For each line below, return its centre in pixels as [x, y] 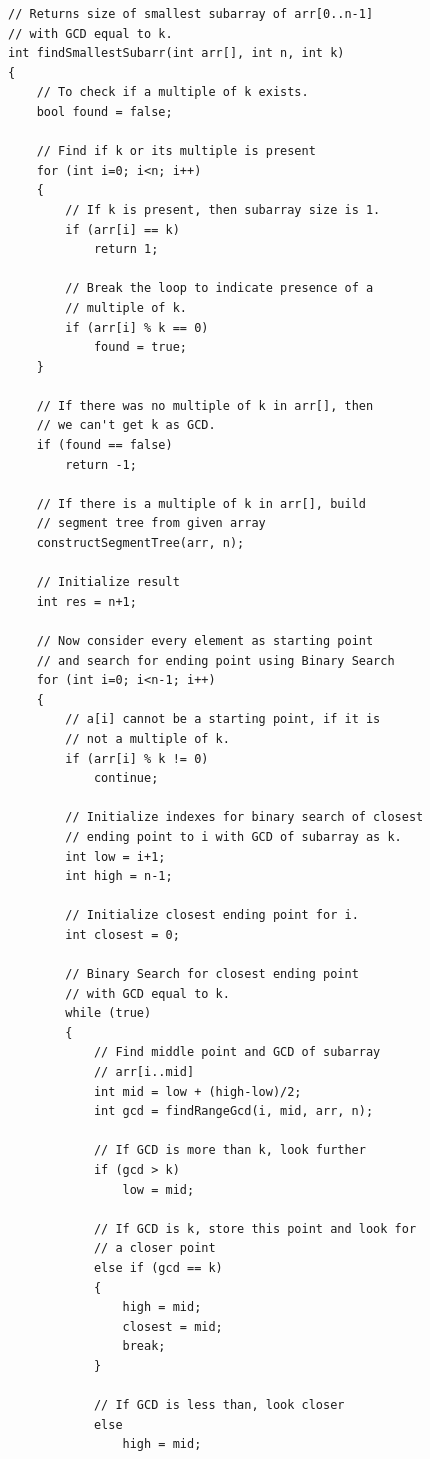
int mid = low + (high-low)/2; [197, 1091]
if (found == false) [104, 445]
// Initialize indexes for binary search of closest [244, 817]
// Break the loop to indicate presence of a [219, 288]
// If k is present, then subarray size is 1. [223, 209]
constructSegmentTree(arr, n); [140, 543]
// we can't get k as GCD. [126, 425]
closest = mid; [172, 1326]
